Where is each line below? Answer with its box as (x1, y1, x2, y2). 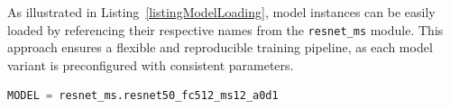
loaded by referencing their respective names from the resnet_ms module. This (7, 20, 444, 39)
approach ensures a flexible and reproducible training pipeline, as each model (7, 38, 433, 57)
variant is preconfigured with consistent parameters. (7, 55, 294, 74)
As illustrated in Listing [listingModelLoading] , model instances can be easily (7, 3, 436, 21)
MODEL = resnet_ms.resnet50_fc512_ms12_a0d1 (7, 89, 279, 103)
